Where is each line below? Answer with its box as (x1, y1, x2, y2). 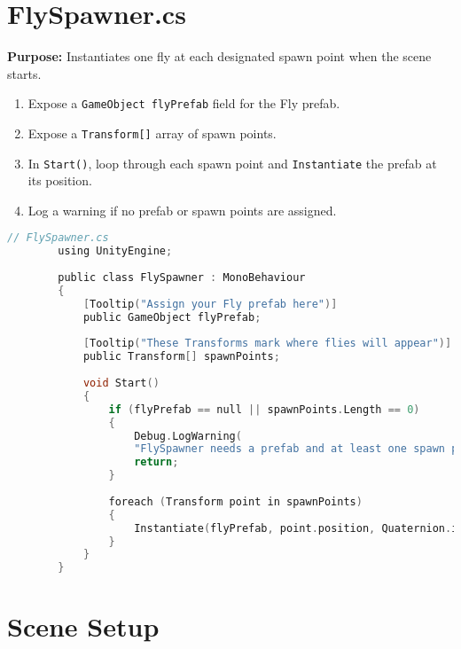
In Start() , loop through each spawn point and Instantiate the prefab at (27, 153, 437, 172)
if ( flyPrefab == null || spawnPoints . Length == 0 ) (108, 403, 420, 416)
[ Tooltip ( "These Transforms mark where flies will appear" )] (82, 337, 452, 350)
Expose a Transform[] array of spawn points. (27, 123, 277, 142)
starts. (7, 64, 42, 82)
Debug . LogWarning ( (134, 429, 242, 442)
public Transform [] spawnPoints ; (82, 350, 280, 364)
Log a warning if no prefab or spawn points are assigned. (27, 200, 337, 219)
